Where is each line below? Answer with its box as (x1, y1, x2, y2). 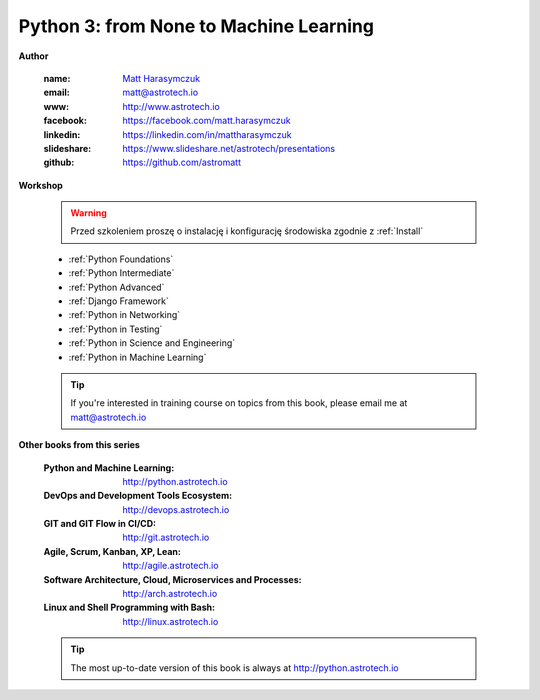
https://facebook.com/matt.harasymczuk (122, 115, 291, 127)
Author (18, 50, 49, 62)
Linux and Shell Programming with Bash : (43, 601, 215, 614)
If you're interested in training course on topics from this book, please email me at (70, 397, 408, 409)
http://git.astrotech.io (122, 531, 210, 544)
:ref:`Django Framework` (68, 295, 169, 307)
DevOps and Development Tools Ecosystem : (43, 490, 233, 502)
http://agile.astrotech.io (122, 560, 219, 572)
